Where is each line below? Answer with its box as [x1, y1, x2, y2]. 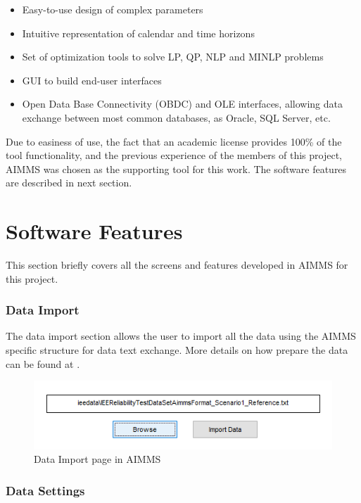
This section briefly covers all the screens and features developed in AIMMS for [6, 257, 348, 272]
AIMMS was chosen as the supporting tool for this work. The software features [6, 161, 347, 176]
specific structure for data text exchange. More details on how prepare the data [6, 343, 348, 357]
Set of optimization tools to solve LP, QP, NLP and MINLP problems [22, 49, 324, 64]
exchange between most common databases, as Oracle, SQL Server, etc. [22, 110, 331, 125]
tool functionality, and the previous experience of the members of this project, [6, 148, 342, 163]
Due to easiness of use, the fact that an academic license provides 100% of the [6, 134, 342, 148]
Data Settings [6, 481, 85, 499]
